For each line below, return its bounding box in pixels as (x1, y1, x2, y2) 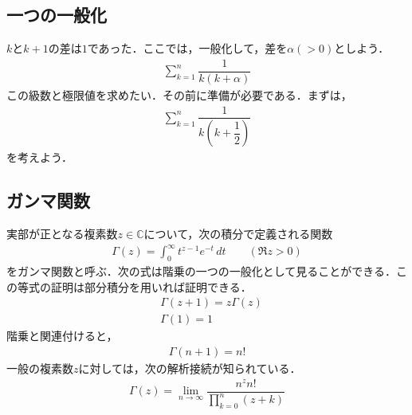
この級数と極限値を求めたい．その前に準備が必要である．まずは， (6, 86, 352, 103)
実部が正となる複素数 (6, 225, 118, 242)
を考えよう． (6, 149, 73, 166)
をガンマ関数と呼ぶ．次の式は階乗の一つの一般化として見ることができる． (6, 263, 397, 280)
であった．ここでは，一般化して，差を (87, 40, 288, 57)
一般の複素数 (6, 360, 73, 377)
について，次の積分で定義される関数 (143, 225, 333, 242)
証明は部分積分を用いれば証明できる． (50, 278, 252, 295)
